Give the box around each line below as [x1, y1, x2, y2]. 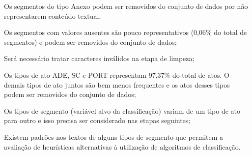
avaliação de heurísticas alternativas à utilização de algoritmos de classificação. [4, 141, 241, 152]
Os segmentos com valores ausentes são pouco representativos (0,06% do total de [4, 27, 247, 37]
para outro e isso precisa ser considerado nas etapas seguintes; [4, 115, 191, 125]
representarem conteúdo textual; [4, 10, 101, 21]
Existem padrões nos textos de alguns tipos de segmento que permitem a [4, 131, 224, 142]
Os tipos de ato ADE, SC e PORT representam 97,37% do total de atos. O [4, 69, 229, 80]
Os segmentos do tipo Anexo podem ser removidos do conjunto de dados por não [4, 1, 248, 11]
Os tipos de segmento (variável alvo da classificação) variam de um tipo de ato [4, 105, 241, 116]
